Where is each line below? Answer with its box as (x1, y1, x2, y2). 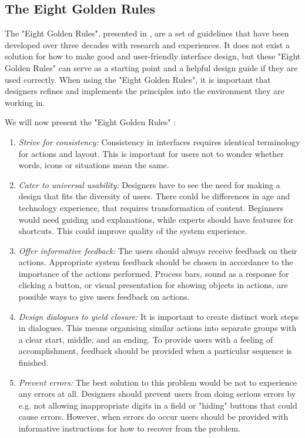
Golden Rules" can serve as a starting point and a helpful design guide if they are (5, 61, 298, 73)
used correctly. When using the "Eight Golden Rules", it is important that (5, 73, 271, 85)
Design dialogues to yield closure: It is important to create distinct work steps (18, 310, 299, 322)
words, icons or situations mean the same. (18, 159, 169, 171)
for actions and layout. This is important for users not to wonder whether (18, 147, 284, 159)
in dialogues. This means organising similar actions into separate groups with (18, 322, 297, 334)
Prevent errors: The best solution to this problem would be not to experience (18, 376, 297, 388)
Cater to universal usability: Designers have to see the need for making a (18, 178, 280, 190)
